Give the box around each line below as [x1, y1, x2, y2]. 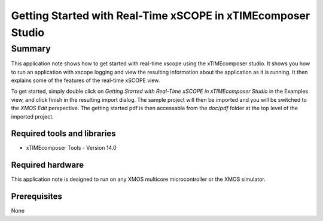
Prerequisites [11, 192, 62, 202]
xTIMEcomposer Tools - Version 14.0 [26, 144, 117, 152]
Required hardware [11, 160, 84, 170]
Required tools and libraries [11, 129, 116, 139]
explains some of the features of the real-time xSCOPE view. [11, 77, 160, 84]
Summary [11, 43, 51, 54]
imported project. [11, 113, 54, 120]
